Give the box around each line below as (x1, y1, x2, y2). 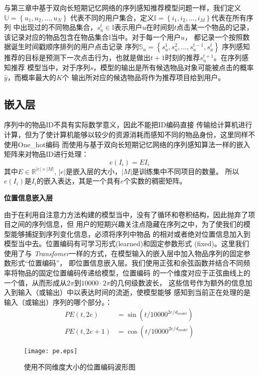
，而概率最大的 (7, 72, 56, 82)
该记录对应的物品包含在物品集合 (4, 31, 109, 42)
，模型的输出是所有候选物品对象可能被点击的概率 (93, 62, 254, 72)
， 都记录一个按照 (184, 31, 243, 42)
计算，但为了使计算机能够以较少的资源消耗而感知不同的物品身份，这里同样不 (4, 129, 255, 139)
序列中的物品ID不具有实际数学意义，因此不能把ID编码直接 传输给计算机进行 (4, 119, 253, 130)
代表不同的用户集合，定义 (70, 12, 154, 22)
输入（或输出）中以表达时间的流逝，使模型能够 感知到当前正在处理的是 (17, 287, 251, 297)
